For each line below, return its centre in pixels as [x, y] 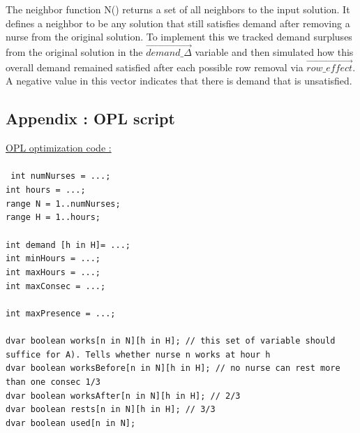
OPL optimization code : [59, 148]
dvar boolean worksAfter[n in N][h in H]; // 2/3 [123, 396]
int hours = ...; [46, 190]
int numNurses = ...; [61, 176]
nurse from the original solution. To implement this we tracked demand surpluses [179, 37]
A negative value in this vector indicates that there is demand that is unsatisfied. [179, 81]
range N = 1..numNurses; [63, 204]
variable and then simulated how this [274, 52]
